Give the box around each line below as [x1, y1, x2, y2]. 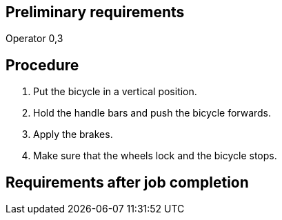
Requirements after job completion [6, 173, 249, 191]
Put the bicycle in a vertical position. [33, 86, 197, 98]
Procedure [6, 56, 79, 74]
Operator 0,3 [6, 32, 63, 45]
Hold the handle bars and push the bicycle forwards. [33, 107, 272, 119]
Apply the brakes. [33, 128, 113, 141]
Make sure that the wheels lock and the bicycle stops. [33, 150, 277, 162]
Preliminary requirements [6, 3, 185, 21]
